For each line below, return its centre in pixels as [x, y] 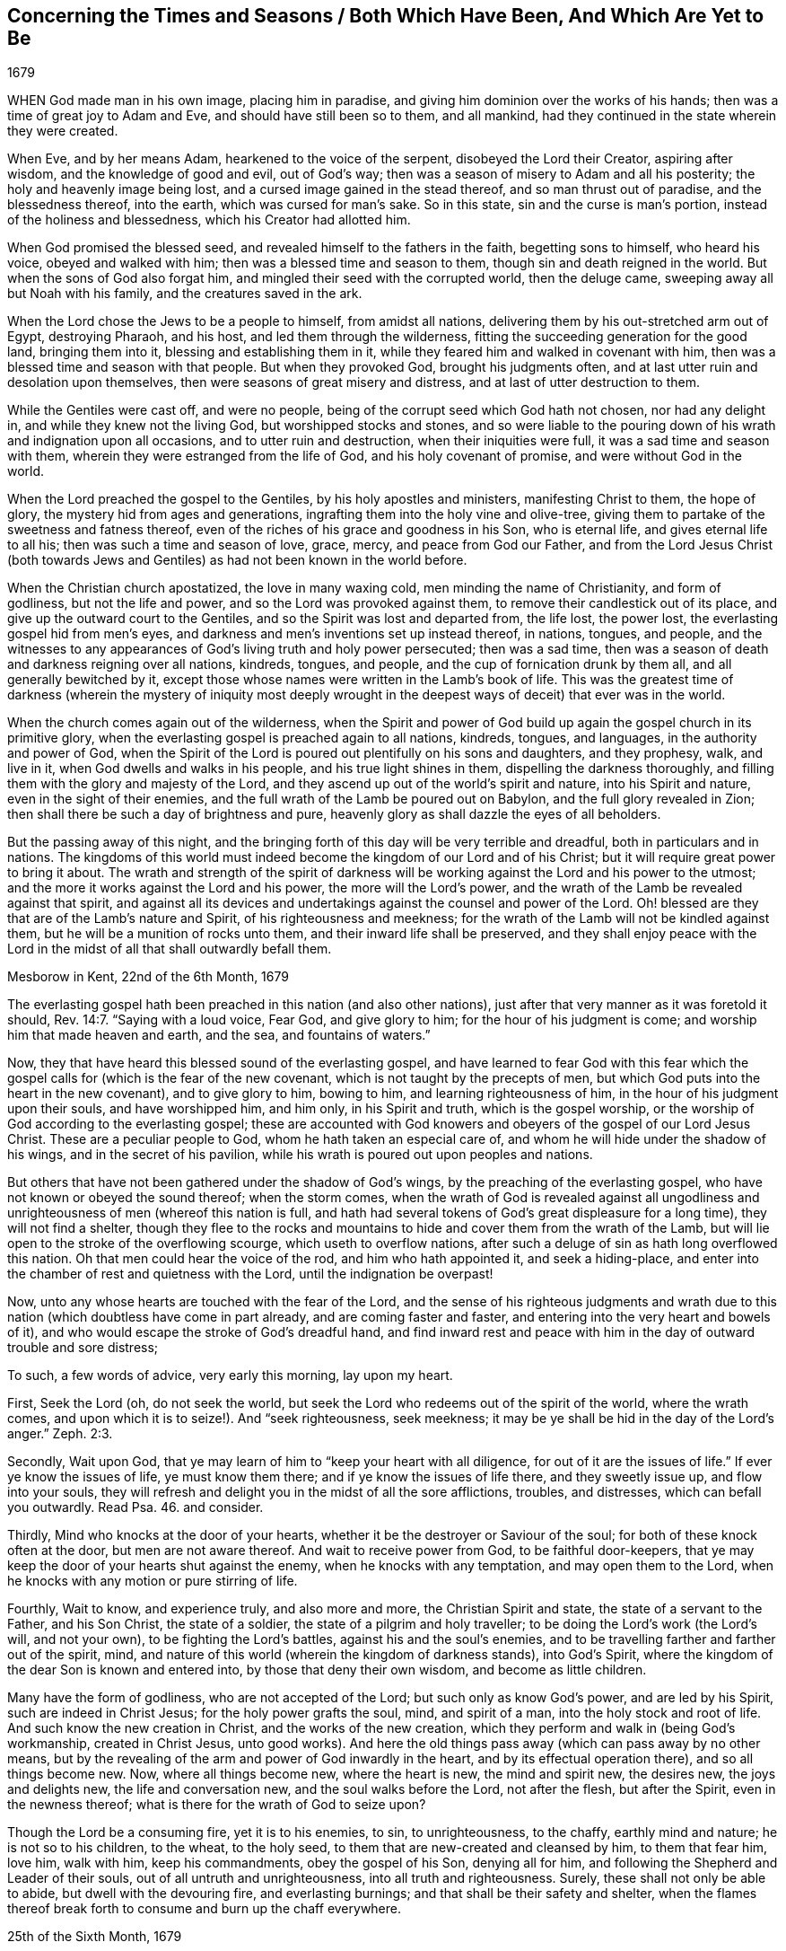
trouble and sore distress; [83, 1348]
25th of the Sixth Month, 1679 [95, 1937]
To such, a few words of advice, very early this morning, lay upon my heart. [230, 1375]
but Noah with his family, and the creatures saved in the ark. [185, 294]
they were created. [63, 131]
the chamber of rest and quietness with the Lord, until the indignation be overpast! [250, 1274]
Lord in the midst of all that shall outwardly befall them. [170, 949]
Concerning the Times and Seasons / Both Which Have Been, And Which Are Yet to [386, 16]
